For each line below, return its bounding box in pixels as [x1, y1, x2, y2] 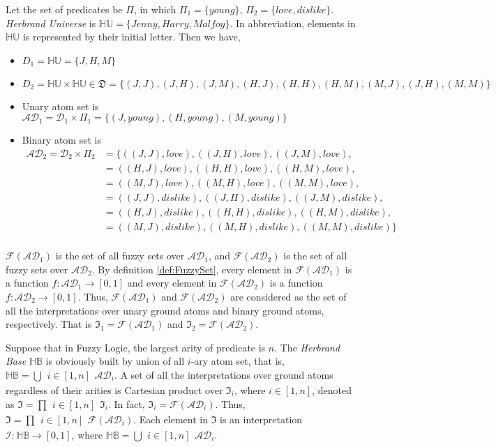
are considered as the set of [230, 289, 347, 303]
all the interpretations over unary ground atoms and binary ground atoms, [6, 303, 324, 317]
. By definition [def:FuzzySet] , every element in [91, 262, 292, 276]
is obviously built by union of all [45, 354, 185, 368]
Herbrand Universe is [6, 15, 96, 30]
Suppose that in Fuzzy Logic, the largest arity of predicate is [6, 340, 266, 354]
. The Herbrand [274, 340, 340, 354]
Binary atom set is [22, 132, 101, 147]
